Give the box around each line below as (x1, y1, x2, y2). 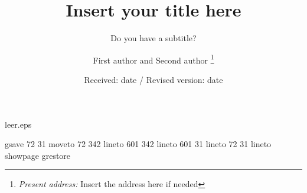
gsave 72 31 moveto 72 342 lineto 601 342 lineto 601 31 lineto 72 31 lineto (5, 138, 272, 150)
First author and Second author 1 (93, 52, 214, 66)
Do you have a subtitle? (110, 32, 197, 44)
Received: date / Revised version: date (84, 73, 223, 85)
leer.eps (5, 118, 32, 130)
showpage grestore (5, 149, 71, 161)
